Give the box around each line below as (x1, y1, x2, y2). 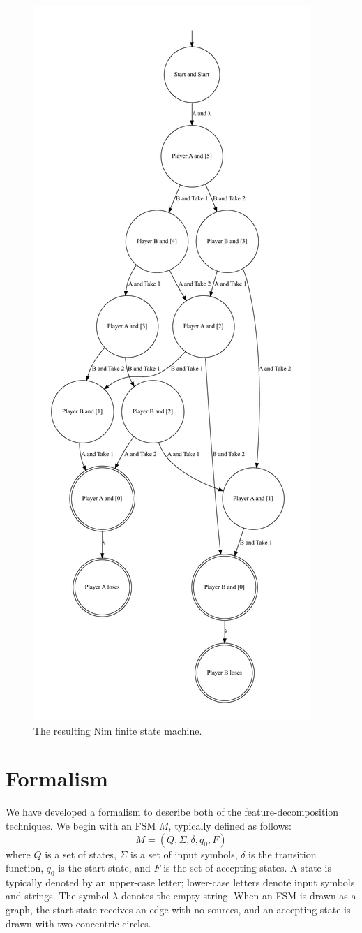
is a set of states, (45, 846, 116, 861)
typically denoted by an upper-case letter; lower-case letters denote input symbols (6, 874, 355, 889)
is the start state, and (58, 860, 151, 875)
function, (6, 860, 44, 875)
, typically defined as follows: (168, 818, 292, 832)
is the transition (248, 846, 317, 861)
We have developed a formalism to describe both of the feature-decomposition (6, 805, 339, 819)
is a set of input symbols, (130, 846, 238, 861)
